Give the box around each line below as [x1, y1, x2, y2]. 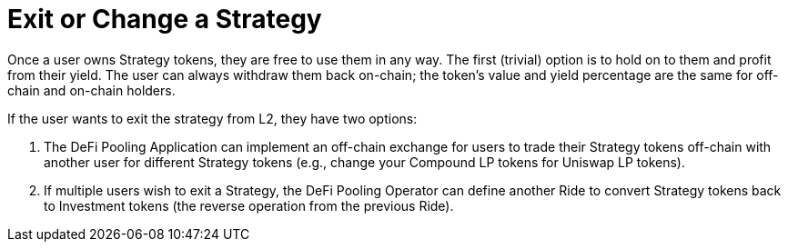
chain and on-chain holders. [7, 82, 176, 98]
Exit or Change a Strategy [7, 4, 322, 35]
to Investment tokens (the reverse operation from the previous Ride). [44, 197, 454, 214]
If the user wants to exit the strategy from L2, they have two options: [7, 110, 418, 126]
